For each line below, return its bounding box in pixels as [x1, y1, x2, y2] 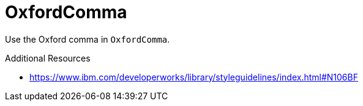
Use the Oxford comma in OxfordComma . [5, 34, 170, 44]
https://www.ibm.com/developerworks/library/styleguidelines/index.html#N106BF [29, 71, 358, 82]
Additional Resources [5, 52, 91, 63]
